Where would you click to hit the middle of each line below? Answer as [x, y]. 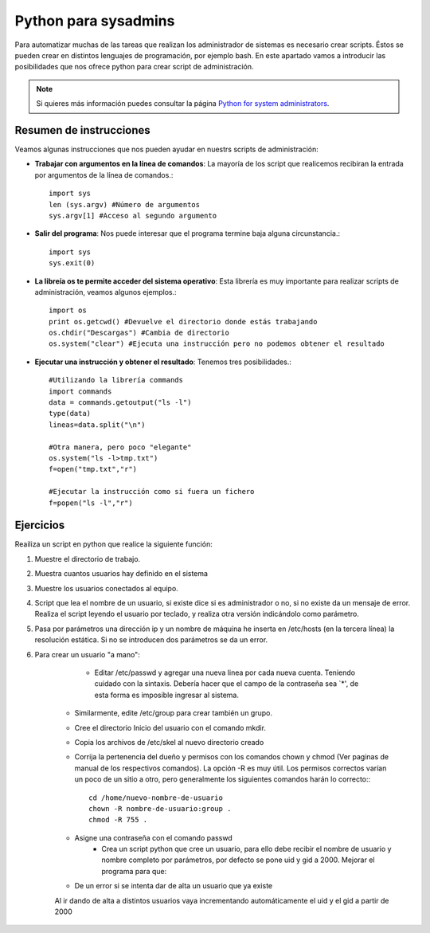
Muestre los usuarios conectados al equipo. [106, 588]
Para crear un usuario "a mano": [88, 654]
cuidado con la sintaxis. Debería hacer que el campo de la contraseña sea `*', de [227, 684]
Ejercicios [40, 525]
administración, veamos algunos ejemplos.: [106, 292]
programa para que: [134, 871]
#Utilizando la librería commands [116, 380]
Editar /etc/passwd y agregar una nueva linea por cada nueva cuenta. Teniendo [225, 672]
